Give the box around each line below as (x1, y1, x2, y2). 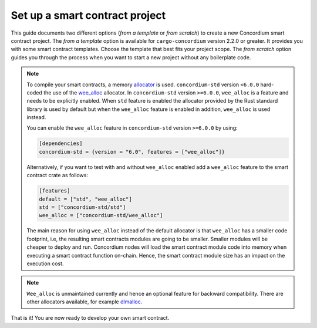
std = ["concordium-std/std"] (39, 204, 126, 211)
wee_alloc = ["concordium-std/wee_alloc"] (39, 212, 163, 219)
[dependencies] (39, 140, 83, 147)
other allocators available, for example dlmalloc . (26, 298, 143, 305)
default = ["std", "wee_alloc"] (39, 195, 132, 202)
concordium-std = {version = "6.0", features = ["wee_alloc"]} (39, 148, 225, 155)
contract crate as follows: (26, 172, 88, 179)
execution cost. (26, 260, 64, 267)
